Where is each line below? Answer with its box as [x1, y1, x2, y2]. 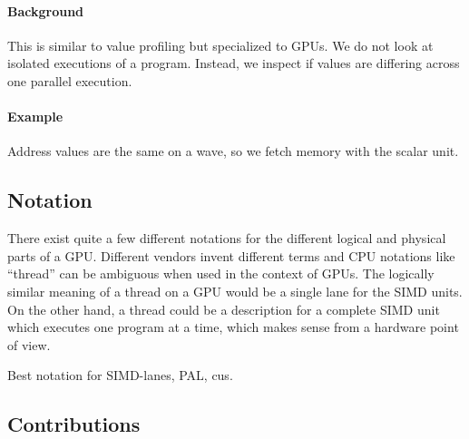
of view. [7, 335, 51, 354]
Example [7, 107, 64, 126]
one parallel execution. [7, 71, 132, 90]
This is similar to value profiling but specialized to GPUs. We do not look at [7, 35, 434, 54]
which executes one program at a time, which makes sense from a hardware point [7, 317, 459, 337]
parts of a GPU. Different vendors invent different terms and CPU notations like [7, 246, 455, 265]
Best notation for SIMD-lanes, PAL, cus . [7, 366, 233, 385]
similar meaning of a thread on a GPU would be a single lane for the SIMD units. [7, 281, 463, 300]
